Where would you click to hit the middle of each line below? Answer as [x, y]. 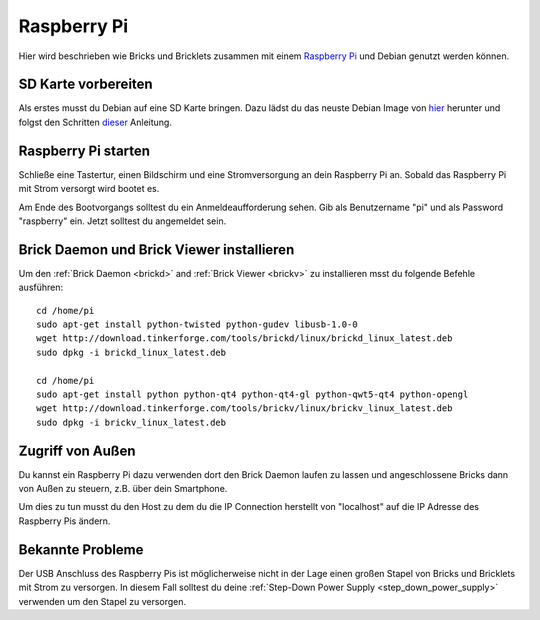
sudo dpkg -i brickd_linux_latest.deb [131, 352]
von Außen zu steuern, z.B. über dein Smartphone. [123, 489]
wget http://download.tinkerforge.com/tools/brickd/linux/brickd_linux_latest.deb [244, 338]
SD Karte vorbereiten [86, 84]
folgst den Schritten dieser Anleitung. [95, 122]
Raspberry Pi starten [84, 150]
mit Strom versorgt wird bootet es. [89, 189]
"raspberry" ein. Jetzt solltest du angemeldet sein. [122, 221]
